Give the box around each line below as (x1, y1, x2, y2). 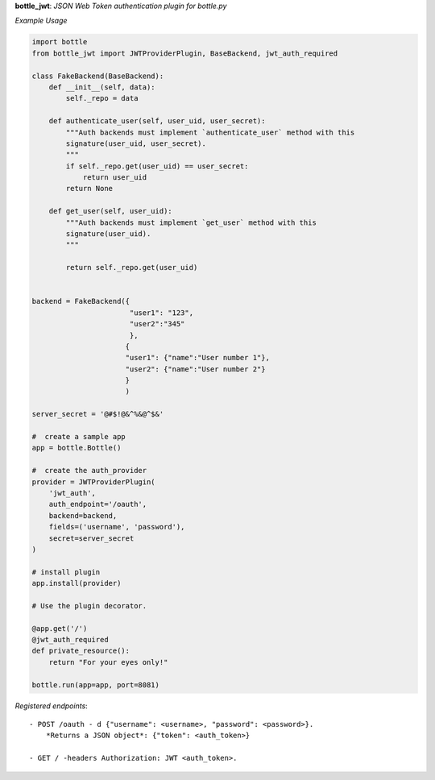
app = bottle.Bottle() (31, 443, 122, 453)
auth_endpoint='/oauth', (48, 500, 147, 509)
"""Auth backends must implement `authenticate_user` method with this (65, 127, 355, 137)
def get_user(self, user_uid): (48, 206, 172, 216)
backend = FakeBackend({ (31, 297, 130, 306)
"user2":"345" (129, 319, 185, 329)
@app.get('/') (31, 624, 88, 633)
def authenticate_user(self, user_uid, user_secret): (48, 117, 266, 126)
